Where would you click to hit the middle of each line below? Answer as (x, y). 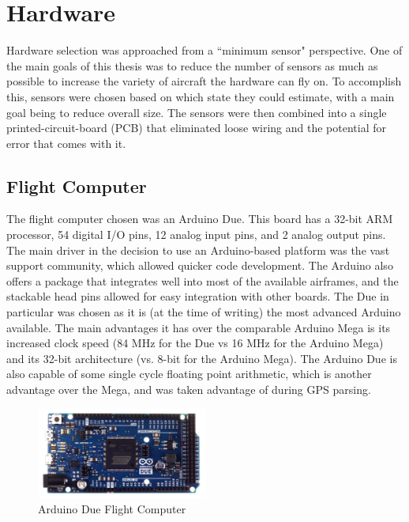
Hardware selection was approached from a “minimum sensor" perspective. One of (204, 50)
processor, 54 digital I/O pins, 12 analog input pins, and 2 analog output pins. (196, 235)
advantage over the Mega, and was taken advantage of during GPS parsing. (189, 390)
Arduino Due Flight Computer (112, 509)
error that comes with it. (66, 143)
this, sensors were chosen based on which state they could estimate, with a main (201, 96)
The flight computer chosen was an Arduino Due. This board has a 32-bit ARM (200, 219)
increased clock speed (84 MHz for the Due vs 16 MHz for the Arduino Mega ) (195, 343)
